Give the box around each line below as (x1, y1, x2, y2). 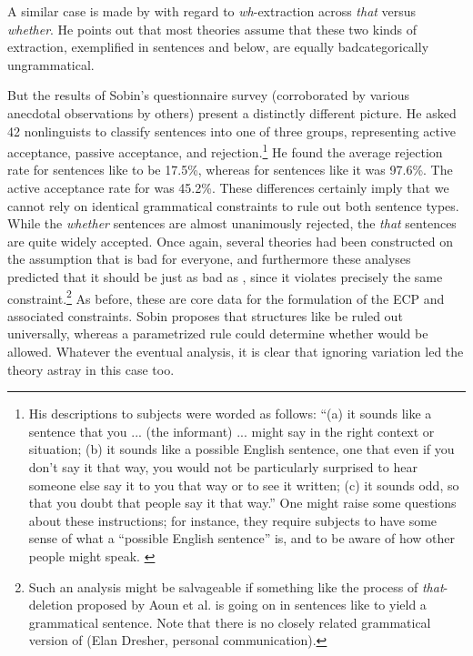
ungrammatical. (7, 55, 95, 74)
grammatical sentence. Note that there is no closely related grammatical (28, 612, 431, 631)
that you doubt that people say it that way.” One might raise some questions (28, 493, 457, 512)
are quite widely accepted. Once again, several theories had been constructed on (7, 231, 453, 250)
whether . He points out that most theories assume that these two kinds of (7, 19, 418, 38)
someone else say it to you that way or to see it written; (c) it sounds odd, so (28, 475, 459, 494)
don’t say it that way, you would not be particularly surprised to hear (28, 457, 418, 476)
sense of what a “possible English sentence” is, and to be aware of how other (28, 529, 455, 548)
